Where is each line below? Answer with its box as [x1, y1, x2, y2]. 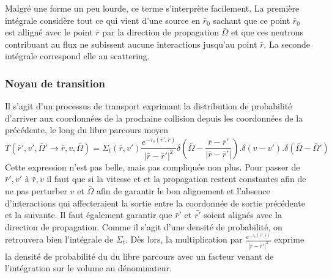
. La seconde [264, 37, 311, 50]
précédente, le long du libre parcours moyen [5, 123, 169, 136]
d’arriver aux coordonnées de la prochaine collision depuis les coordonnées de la [5, 111, 303, 124]
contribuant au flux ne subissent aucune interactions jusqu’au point [5, 37, 257, 50]
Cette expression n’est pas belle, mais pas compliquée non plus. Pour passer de [5, 160, 300, 173]
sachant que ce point [213, 13, 290, 26]
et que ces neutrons [231, 26, 304, 38]
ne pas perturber [5, 185, 68, 197]
